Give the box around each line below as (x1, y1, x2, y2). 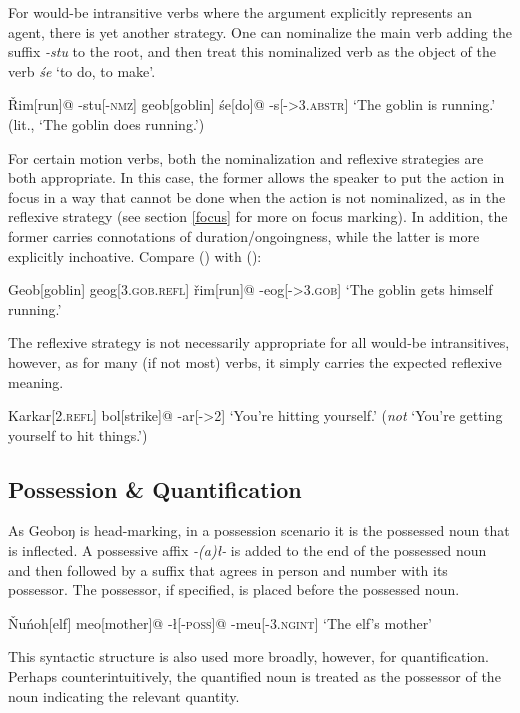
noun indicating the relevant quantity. (8, 685, 240, 706)
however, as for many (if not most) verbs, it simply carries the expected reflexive (8, 351, 502, 372)
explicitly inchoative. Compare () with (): (8, 245, 262, 266)
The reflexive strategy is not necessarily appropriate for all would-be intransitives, (8, 332, 510, 353)
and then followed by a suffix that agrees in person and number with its (8, 559, 448, 580)
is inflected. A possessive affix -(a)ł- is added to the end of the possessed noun (8, 540, 487, 561)
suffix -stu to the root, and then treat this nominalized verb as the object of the (8, 41, 496, 62)
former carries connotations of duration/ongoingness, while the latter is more (8, 225, 480, 246)
